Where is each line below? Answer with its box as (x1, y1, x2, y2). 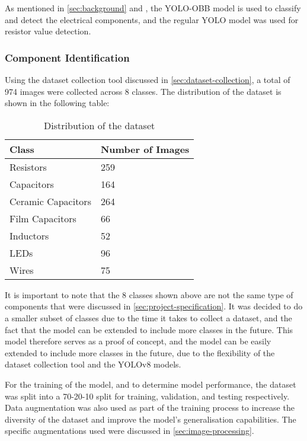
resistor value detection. (5, 25, 91, 37)
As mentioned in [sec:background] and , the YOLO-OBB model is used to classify (5, 2, 301, 14)
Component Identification (5, 50, 130, 65)
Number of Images (100, 142, 190, 156)
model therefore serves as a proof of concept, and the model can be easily (5, 335, 271, 347)
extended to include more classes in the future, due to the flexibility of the (5, 346, 275, 359)
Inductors (9, 228, 49, 242)
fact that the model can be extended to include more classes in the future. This (5, 323, 293, 335)
